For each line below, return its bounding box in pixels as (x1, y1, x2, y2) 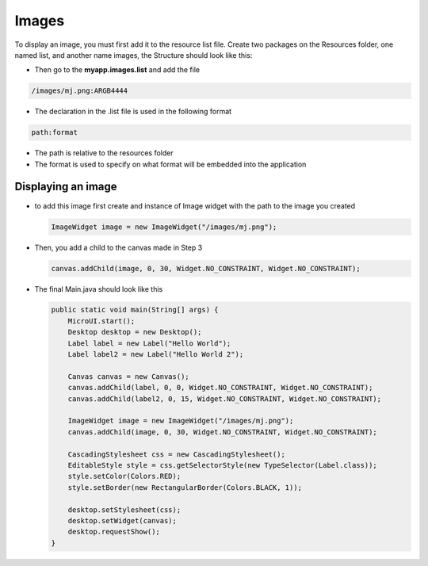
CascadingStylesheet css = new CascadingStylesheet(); (67, 449, 285, 459)
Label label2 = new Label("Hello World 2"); (67, 350, 244, 359)
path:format (31, 128, 78, 137)
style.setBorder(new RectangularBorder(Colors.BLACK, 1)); (67, 483, 303, 491)
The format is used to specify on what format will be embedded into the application (34, 159, 307, 169)
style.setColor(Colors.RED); (67, 472, 182, 481)
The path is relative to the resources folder (34, 148, 174, 158)
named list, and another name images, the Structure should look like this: (14, 50, 253, 59)
